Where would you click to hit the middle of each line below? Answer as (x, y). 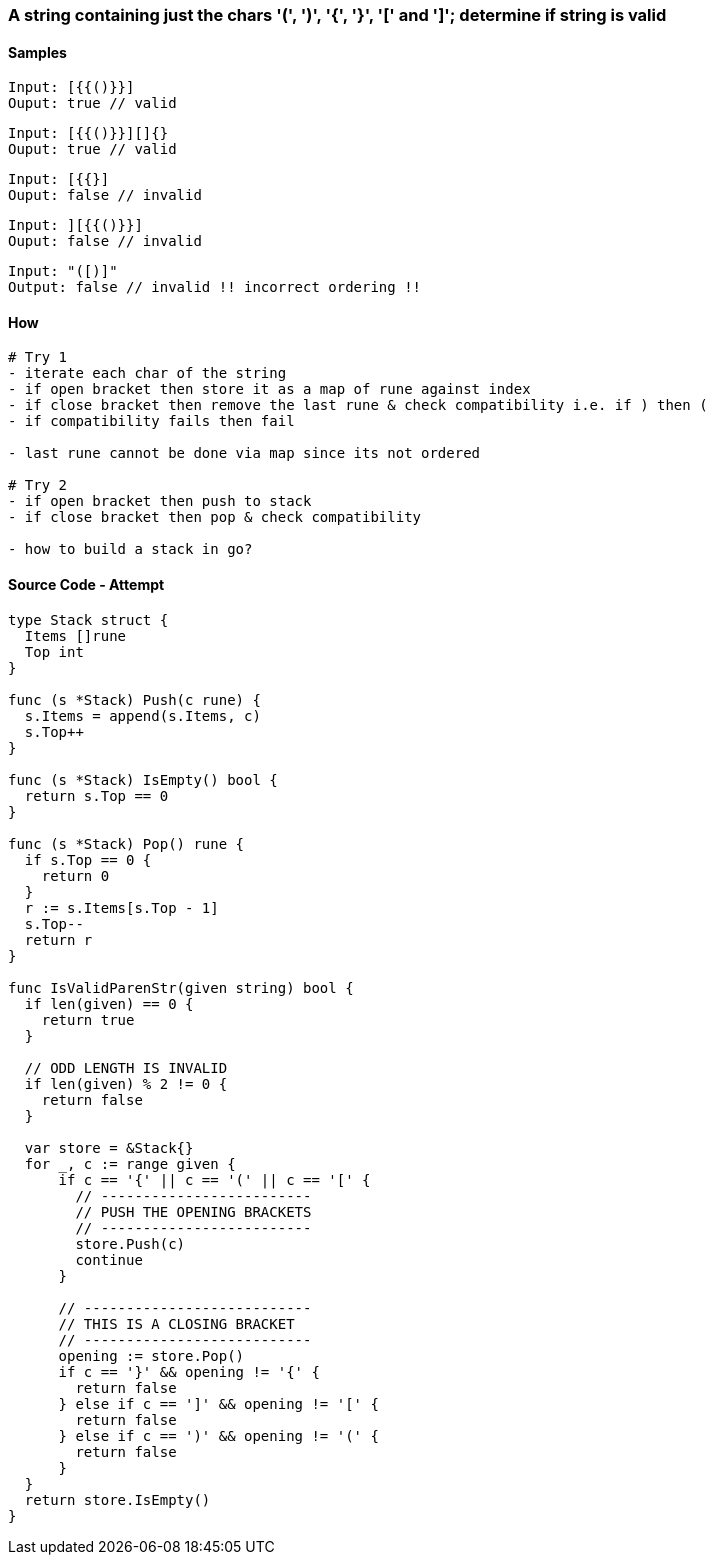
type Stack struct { (88, 619)
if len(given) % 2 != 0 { (126, 1083)
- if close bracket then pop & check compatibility (215, 517)
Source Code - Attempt (86, 585)
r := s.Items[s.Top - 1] (121, 907)
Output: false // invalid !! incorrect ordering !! (215, 287)
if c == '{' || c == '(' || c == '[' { (214, 1179)
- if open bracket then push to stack (160, 501)
